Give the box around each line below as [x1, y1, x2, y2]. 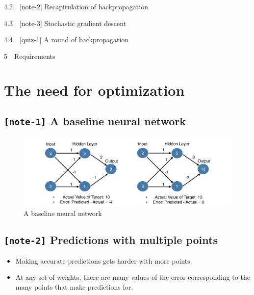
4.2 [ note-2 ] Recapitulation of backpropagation [4, 1, 148, 11]
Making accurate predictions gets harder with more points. [15, 255, 192, 266]
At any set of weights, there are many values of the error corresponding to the [15, 272, 250, 282]
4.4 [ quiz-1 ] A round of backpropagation [4, 34, 129, 45]
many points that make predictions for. [15, 281, 133, 292]
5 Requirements [4, 51, 55, 61]
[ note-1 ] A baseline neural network [4, 113, 186, 129]
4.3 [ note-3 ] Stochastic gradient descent [4, 18, 127, 28]
